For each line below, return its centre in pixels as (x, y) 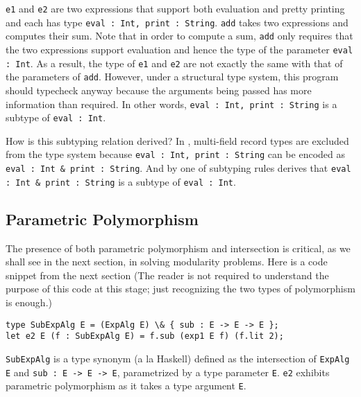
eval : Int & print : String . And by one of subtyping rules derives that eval (178, 168)
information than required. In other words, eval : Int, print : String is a (171, 104)
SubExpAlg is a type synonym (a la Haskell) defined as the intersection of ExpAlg (178, 358)
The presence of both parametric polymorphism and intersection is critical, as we (178, 248)
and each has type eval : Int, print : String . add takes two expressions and (177, 22)
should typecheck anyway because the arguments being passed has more (159, 90)
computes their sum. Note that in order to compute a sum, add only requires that (179, 36)
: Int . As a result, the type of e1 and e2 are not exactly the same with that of (174, 63)
